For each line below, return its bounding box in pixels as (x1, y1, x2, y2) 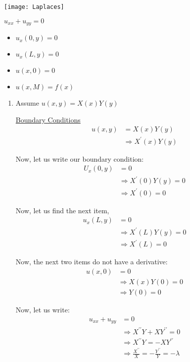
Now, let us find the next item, (15, 205, 109, 215)
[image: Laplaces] (4, 3, 64, 10)
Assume (15, 98, 39, 108)
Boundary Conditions (15, 114, 81, 124)
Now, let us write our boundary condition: (15, 153, 144, 164)
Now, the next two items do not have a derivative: (15, 256, 168, 267)
